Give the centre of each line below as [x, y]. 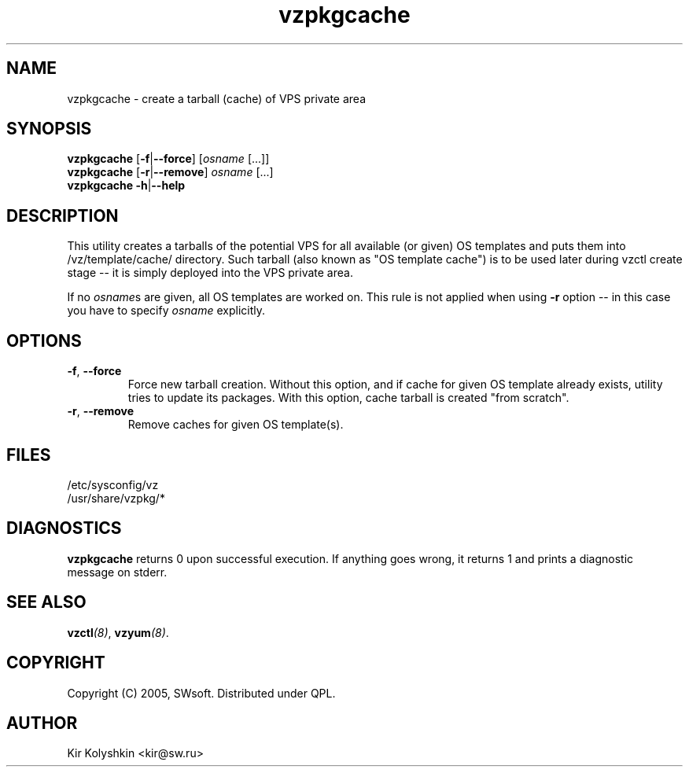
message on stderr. [117, 572]
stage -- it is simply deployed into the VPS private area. [210, 273]
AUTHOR [42, 723]
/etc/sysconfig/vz [113, 484]
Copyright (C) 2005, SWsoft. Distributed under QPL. [201, 693]
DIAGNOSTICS [64, 528]
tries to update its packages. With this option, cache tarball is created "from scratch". [348, 398]
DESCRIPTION [63, 215]
